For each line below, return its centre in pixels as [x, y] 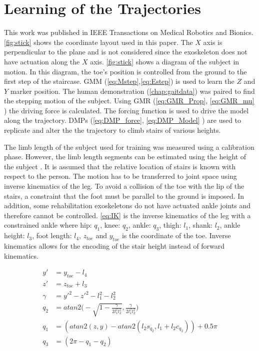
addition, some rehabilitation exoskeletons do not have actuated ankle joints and [127, 205]
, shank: [200, 225]
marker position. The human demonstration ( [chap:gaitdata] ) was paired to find [132, 91]
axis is [213, 42]
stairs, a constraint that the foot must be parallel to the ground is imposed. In [124, 195]
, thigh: [170, 225]
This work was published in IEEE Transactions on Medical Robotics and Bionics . [129, 32]
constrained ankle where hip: [48, 225]
